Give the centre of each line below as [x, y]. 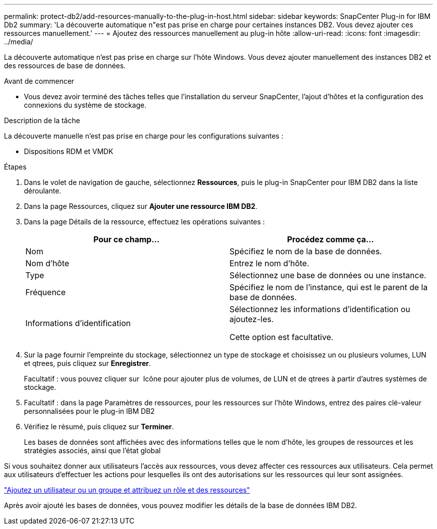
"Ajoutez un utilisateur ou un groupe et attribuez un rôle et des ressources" [127, 490]
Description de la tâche [42, 120]
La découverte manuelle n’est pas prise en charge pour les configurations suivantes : [144, 136]
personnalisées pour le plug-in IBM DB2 [90, 411]
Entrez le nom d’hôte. [269, 263]
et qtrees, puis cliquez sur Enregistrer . [88, 363]
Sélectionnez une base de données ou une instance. [328, 275]
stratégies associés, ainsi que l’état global [92, 450]
